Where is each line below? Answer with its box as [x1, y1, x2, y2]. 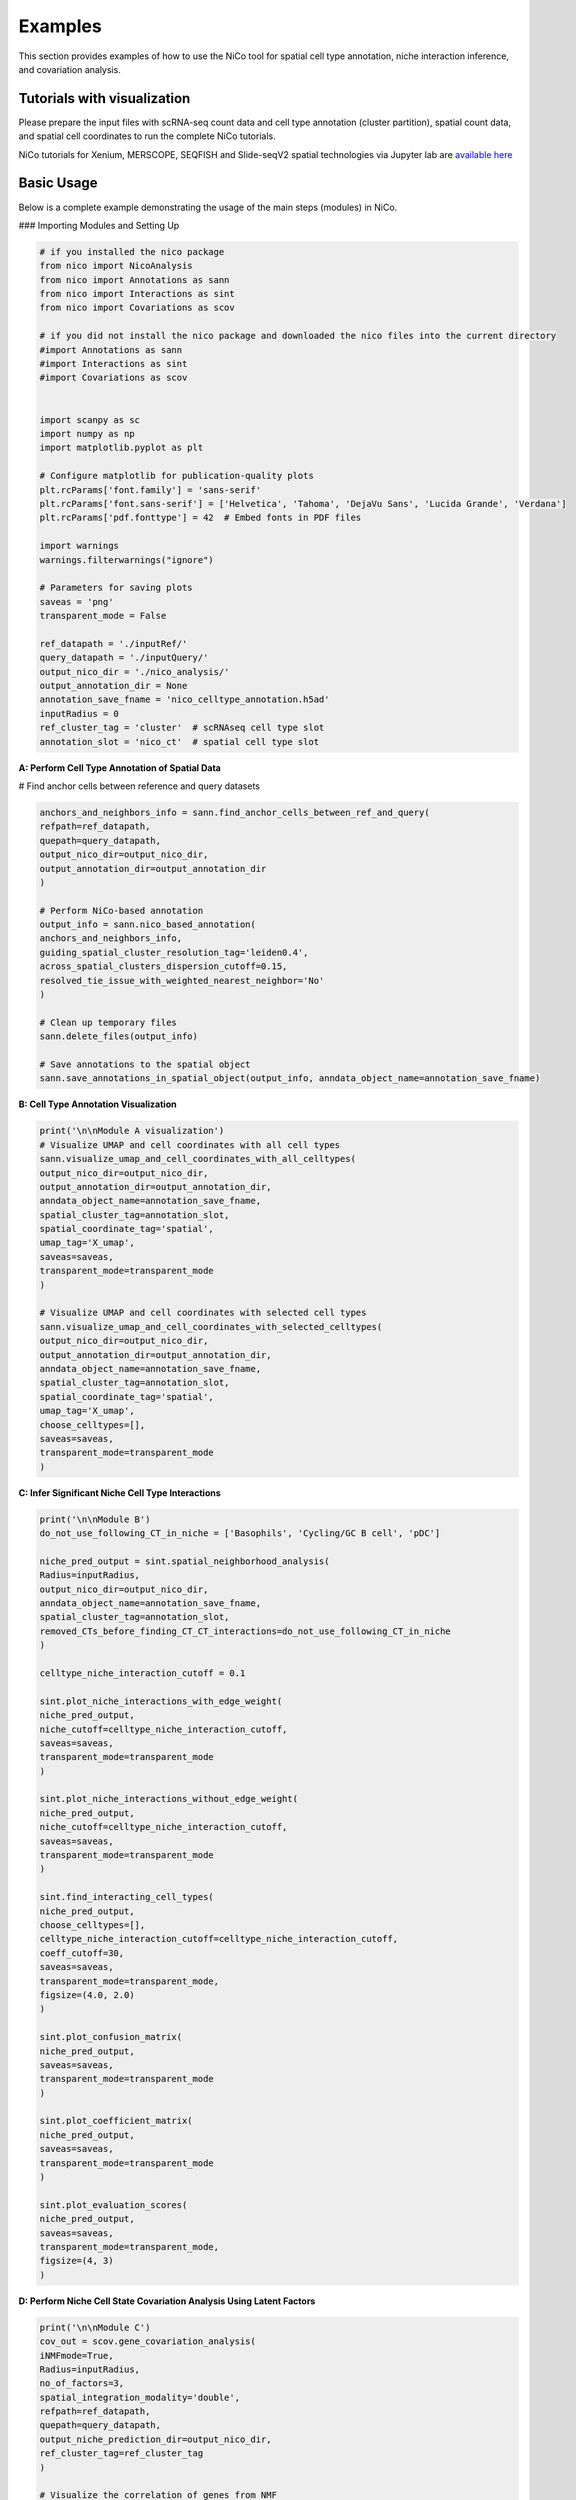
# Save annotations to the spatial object [39, 1058, 251, 1070]
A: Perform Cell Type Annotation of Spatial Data [18, 761, 222, 774]
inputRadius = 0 [39, 708, 120, 719]
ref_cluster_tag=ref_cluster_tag [39, 2448, 204, 2459]
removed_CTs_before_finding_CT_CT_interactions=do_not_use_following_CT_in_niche [39, 1625, 452, 1637]
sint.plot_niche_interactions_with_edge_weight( [39, 1695, 283, 1707]
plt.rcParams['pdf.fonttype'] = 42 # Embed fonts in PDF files [39, 512, 362, 524]
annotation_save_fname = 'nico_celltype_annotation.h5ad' [39, 694, 330, 705]
